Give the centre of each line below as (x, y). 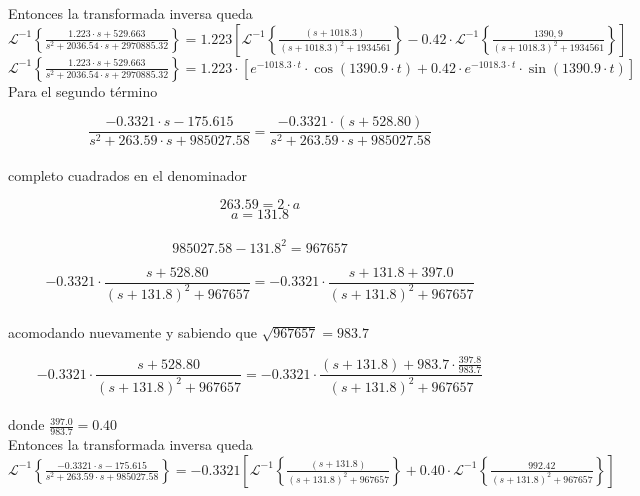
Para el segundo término (83, 90)
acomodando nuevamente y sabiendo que (132, 331)
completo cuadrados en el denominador (127, 174)
